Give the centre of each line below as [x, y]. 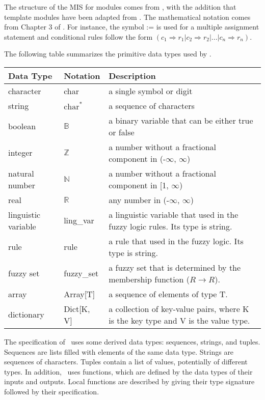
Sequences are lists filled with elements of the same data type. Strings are [119, 351]
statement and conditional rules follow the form [78, 36]
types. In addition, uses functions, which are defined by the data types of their [128, 371]
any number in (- [139, 199]
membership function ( [149, 279]
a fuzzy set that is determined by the [175, 267]
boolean [22, 126]
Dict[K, [77, 308]
